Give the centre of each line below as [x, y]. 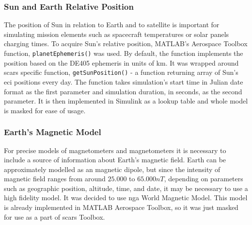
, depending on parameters [204, 179]
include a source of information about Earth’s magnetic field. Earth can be [115, 160]
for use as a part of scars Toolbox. [55, 216]
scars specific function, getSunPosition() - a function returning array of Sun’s [121, 72]
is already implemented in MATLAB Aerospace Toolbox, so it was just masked [121, 207]
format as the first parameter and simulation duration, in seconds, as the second [123, 91]
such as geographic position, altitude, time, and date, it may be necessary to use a [126, 188]
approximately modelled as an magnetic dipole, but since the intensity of [112, 169]
